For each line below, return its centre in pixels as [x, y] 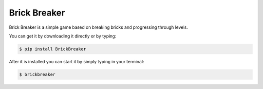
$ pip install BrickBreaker [53, 49]
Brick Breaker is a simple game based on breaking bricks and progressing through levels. [98, 27]
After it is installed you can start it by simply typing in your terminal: [76, 61]
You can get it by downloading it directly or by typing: [63, 36]
